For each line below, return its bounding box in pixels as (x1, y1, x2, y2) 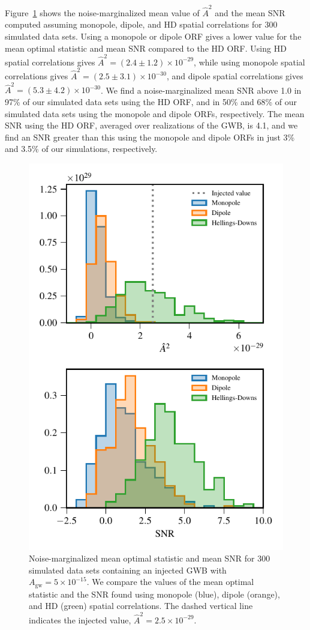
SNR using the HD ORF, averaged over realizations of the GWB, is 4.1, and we (5, 119, 298, 132)
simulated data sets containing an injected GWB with (29, 563, 227, 576)
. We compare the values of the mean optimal (86, 575, 254, 588)
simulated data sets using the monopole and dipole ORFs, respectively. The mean (5, 107, 305, 120)
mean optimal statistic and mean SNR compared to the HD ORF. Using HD (5, 41, 287, 54)
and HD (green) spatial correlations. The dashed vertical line (29, 599, 253, 612)
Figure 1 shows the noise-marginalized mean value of (5, 6, 200, 19)
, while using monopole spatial (194, 55, 305, 68)
